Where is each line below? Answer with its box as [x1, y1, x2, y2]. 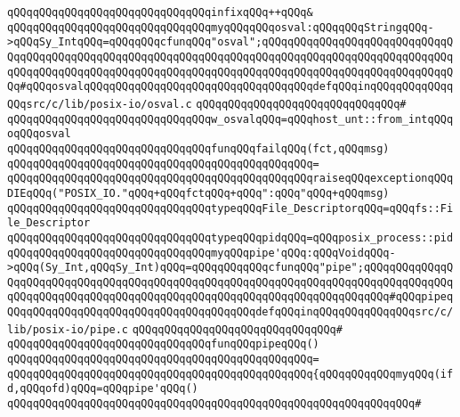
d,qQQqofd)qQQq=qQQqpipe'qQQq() [7, 382, 198, 396]
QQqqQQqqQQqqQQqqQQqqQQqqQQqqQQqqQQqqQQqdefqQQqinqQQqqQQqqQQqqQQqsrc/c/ [7, 306, 454, 319]
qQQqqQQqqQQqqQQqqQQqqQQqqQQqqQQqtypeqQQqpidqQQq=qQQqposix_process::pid [7, 231, 454, 244]
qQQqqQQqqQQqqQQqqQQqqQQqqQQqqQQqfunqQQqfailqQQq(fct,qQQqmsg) [7, 142, 390, 155]
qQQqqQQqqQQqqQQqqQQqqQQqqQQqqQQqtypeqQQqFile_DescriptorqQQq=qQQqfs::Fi [7, 201, 454, 215]
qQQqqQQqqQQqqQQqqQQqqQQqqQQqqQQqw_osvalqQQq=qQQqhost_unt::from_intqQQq [7, 112, 454, 126]
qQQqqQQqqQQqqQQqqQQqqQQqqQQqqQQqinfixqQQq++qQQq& [7, 6, 313, 19]
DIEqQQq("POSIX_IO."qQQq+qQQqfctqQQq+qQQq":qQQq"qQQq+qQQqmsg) [7, 186, 390, 200]
